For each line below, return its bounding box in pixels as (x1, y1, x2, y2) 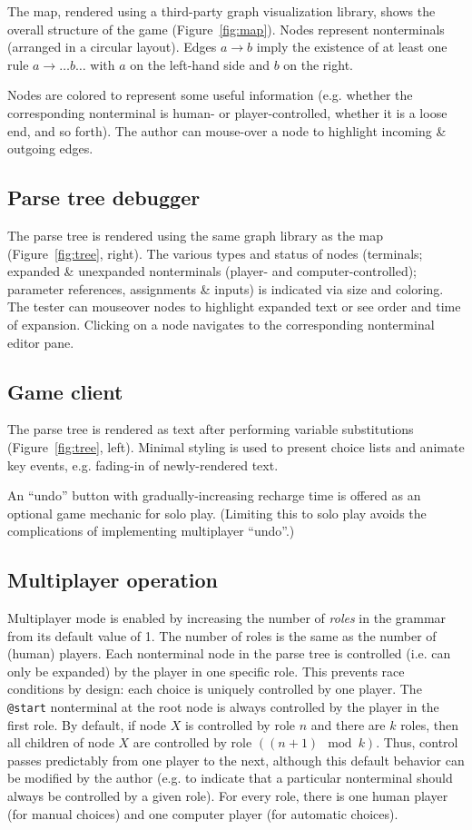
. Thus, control (376, 733, 458, 752)
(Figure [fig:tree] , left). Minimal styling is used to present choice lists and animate (7, 437, 465, 456)
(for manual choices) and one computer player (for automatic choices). (7, 804, 398, 823)
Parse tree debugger (7, 183, 201, 212)
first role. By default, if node (7, 715, 166, 734)
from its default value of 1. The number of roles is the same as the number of (7, 626, 437, 645)
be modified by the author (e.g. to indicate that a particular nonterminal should (7, 768, 453, 787)
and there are (310, 715, 386, 734)
